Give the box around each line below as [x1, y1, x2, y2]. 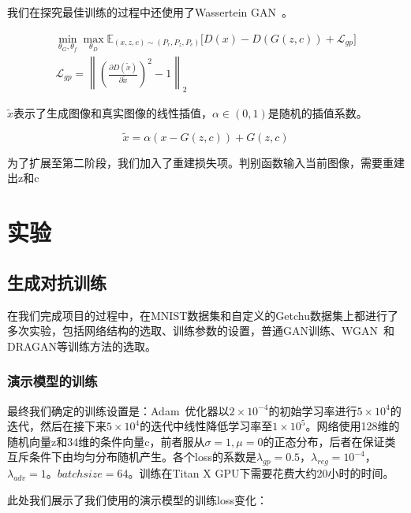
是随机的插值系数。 [267, 105, 368, 121]
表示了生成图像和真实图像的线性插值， [13, 105, 213, 121]
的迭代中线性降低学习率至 [140, 418, 273, 434]
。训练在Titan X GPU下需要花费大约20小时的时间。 [128, 465, 394, 481]
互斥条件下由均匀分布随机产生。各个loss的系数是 [7, 448, 256, 465]
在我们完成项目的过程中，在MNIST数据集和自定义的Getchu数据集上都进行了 [7, 307, 398, 323]
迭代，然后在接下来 [7, 418, 106, 434]
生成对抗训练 [7, 270, 106, 294]
